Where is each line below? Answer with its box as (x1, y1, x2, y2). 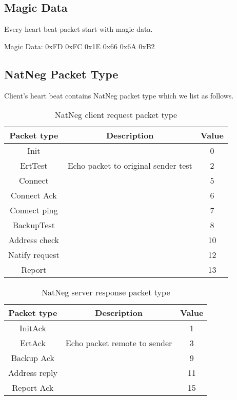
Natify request (8, 249, 60, 261)
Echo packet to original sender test (67, 159, 192, 172)
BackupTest (12, 219, 55, 231)
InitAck (19, 322, 46, 334)
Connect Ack (10, 189, 57, 202)
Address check (8, 234, 60, 246)
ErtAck (19, 337, 46, 349)
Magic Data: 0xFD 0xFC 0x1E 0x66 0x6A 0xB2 (4, 41, 155, 51)
